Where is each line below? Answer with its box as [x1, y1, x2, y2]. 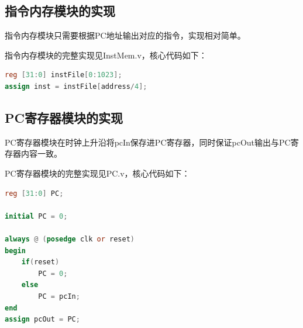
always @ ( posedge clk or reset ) [5, 234, 135, 243]
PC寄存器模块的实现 [5, 108, 123, 126]
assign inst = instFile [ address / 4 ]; [5, 82, 147, 91]
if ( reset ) [21, 258, 60, 267]
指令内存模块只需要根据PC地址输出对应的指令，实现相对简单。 [5, 29, 246, 42]
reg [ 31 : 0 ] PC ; [5, 189, 64, 198]
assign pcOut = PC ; [5, 315, 80, 324]
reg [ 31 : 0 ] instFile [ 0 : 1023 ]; [5, 71, 122, 80]
